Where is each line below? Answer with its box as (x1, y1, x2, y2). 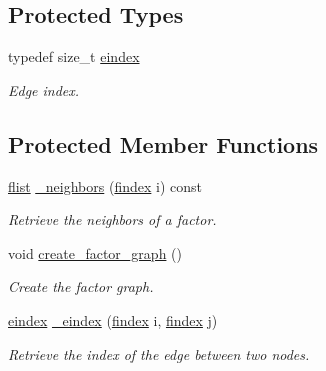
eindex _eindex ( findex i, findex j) (8, 309, 218, 330)
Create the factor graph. (8, 276, 154, 297)
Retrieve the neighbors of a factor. (8, 209, 217, 230)
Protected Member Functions (8, 128, 319, 159)
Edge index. (8, 79, 80, 100)
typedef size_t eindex (8, 46, 140, 67)
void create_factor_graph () (8, 242, 182, 263)
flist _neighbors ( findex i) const (8, 175, 202, 196)
